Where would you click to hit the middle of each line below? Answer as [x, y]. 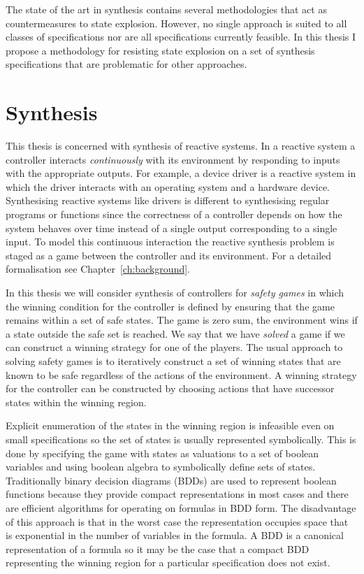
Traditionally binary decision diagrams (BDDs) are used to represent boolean [171, 480]
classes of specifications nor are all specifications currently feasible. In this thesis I [181, 37]
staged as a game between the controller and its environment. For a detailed [169, 255]
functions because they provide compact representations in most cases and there [177, 494]
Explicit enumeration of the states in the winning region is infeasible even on [170, 425]
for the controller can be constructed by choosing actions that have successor [170, 388]
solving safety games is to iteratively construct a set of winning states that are [173, 361]
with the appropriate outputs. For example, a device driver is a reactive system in [181, 173]
